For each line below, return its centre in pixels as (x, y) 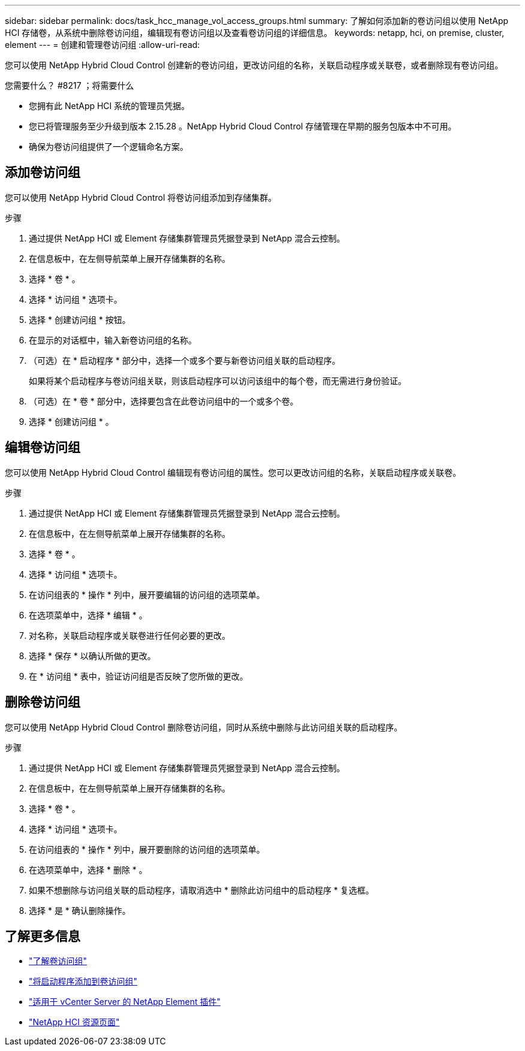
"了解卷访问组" (58, 961)
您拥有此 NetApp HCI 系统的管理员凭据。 (109, 106)
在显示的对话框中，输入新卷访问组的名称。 (113, 340)
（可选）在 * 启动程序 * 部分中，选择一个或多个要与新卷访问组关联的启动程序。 (185, 360)
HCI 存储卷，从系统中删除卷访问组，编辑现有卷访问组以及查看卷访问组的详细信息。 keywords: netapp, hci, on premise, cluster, (255, 33)
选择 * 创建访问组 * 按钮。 (80, 319)
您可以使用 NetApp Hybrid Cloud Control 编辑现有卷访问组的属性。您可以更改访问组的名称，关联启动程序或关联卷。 (233, 472)
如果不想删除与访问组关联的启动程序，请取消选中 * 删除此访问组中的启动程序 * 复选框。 (201, 890)
